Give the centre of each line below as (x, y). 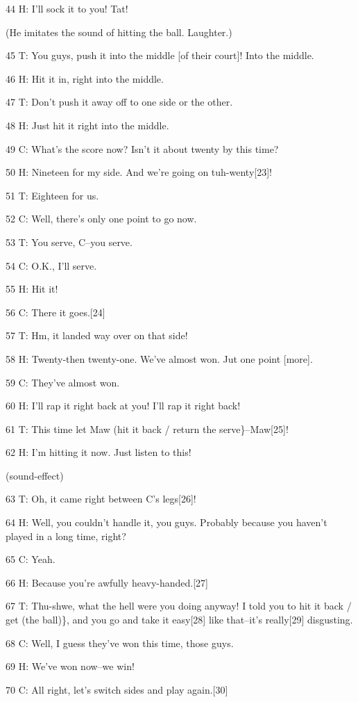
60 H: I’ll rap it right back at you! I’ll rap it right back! (123, 406)
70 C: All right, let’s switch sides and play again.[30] (117, 689)
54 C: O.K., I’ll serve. (51, 265)
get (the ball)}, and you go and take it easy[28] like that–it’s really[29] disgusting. (179, 620)
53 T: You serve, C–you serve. (69, 242)
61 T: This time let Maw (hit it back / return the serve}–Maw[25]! (147, 428)
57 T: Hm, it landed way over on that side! (97, 335)
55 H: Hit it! (32, 289)
